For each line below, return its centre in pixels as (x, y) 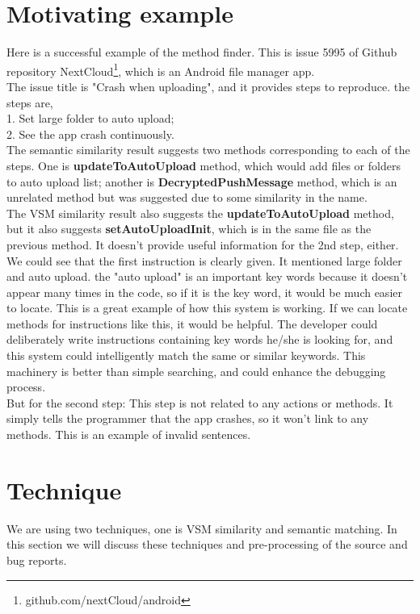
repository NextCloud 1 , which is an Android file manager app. (161, 69)
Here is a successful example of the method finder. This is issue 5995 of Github (202, 52)
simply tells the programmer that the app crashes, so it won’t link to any (188, 418)
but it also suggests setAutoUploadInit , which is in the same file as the (189, 229)
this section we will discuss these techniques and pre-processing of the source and (207, 544)
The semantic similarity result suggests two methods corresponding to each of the (208, 150)
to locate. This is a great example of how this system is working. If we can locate (207, 308)
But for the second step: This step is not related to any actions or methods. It (200, 402)
